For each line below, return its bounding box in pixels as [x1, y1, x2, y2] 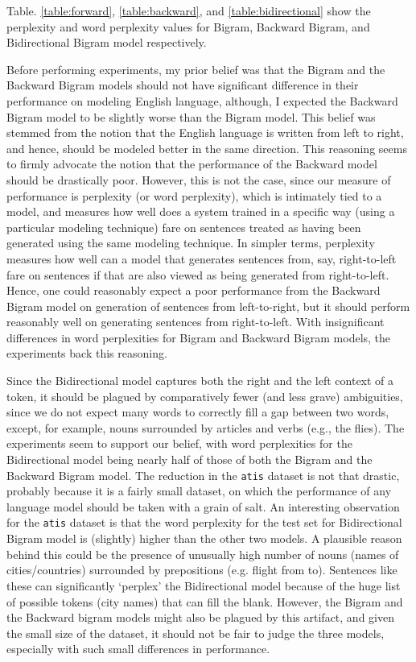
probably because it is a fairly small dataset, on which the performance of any [6, 482, 392, 499]
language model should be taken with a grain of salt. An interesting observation [6, 498, 400, 515]
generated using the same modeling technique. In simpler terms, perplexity [6, 234, 375, 251]
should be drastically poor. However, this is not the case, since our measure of [6, 171, 391, 188]
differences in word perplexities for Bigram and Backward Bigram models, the [6, 329, 391, 345]
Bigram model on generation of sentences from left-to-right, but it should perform [6, 297, 410, 314]
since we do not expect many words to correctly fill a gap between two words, [6, 403, 389, 420]
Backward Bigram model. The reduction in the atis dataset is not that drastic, [6, 466, 400, 483]
